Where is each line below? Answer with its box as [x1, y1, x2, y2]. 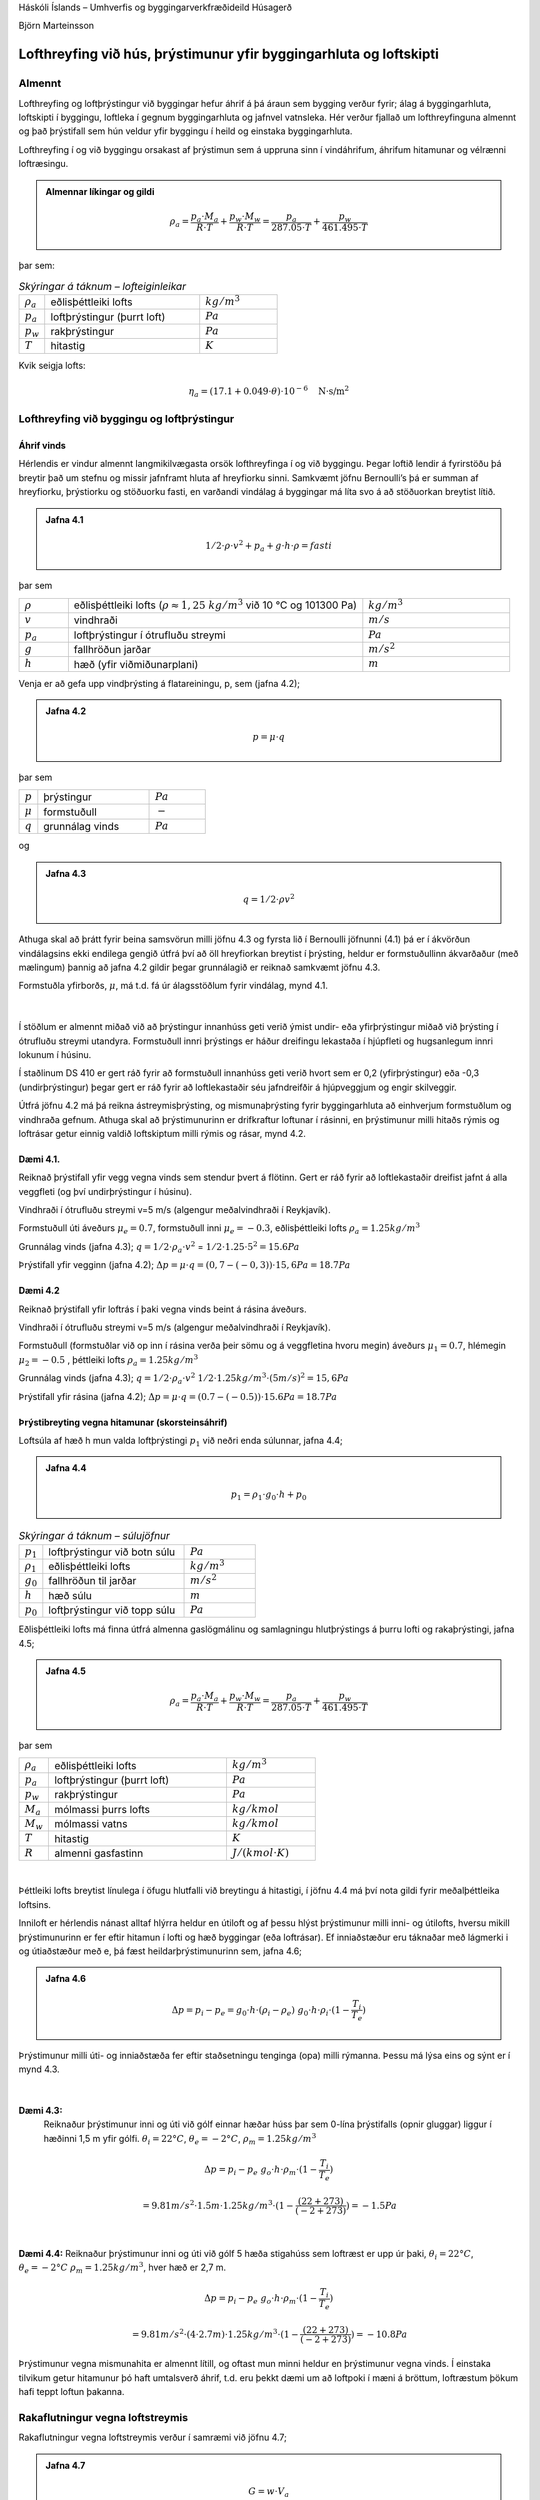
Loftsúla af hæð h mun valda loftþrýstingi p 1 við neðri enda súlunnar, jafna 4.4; [18, 1435, 344, 1449]
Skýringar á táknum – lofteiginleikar [18, 279, 187, 293]
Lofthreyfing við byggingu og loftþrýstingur [18, 412, 235, 426]
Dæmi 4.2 [18, 1285, 60, 1297]
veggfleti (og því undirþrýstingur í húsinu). [18, 1185, 192, 1197]
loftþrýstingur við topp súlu [48, 1603, 176, 1617]
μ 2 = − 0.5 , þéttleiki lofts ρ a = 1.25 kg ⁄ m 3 [18, 1353, 199, 1368]
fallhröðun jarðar [73, 643, 152, 657]
